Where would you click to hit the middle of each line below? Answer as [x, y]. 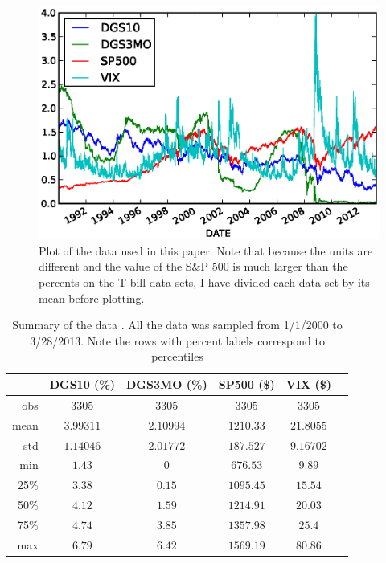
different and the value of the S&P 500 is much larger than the [193, 266]
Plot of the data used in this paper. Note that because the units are [206, 250]
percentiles [177, 356]
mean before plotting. [92, 298]
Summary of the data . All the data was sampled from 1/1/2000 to [177, 325]
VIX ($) [309, 384]
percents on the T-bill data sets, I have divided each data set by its [204, 282]
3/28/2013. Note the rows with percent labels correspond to [177, 340]
